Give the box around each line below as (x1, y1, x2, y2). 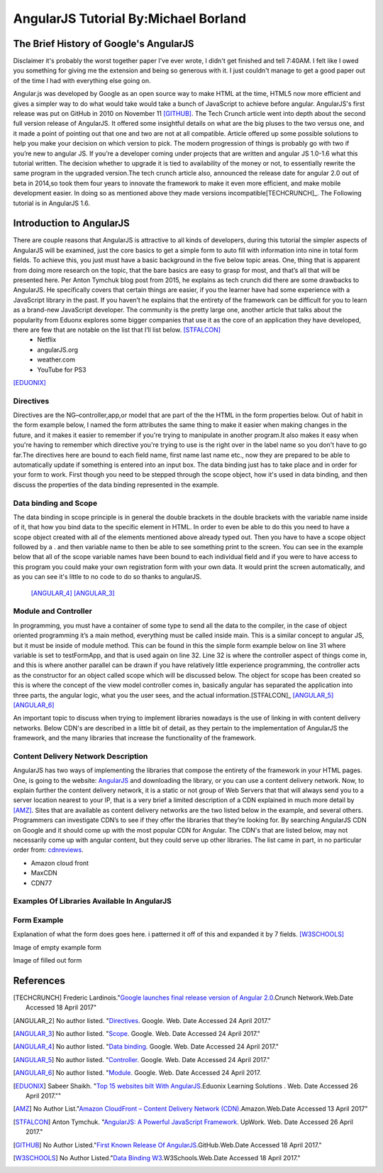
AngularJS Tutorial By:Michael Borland (13, 11, 247, 26)
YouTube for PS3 (37, 365, 87, 374)
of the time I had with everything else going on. (13, 76, 151, 85)
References (13, 974, 65, 987)
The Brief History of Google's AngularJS (13, 38, 194, 50)
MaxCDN (30, 869, 58, 877)
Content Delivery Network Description (13, 751, 148, 761)
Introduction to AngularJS (13, 217, 131, 229)
